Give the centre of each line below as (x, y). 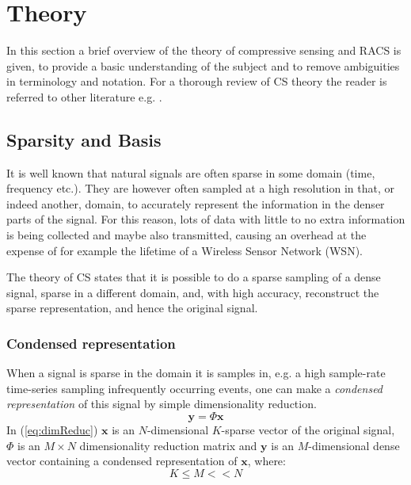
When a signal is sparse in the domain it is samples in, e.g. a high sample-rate (196, 373)
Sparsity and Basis (84, 139)
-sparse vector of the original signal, (308, 430)
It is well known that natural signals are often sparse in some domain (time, (191, 172)
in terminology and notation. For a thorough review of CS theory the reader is (197, 81)
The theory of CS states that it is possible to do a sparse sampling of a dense (194, 277)
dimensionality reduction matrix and (168, 445)
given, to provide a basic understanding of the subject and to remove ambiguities (203, 65)
